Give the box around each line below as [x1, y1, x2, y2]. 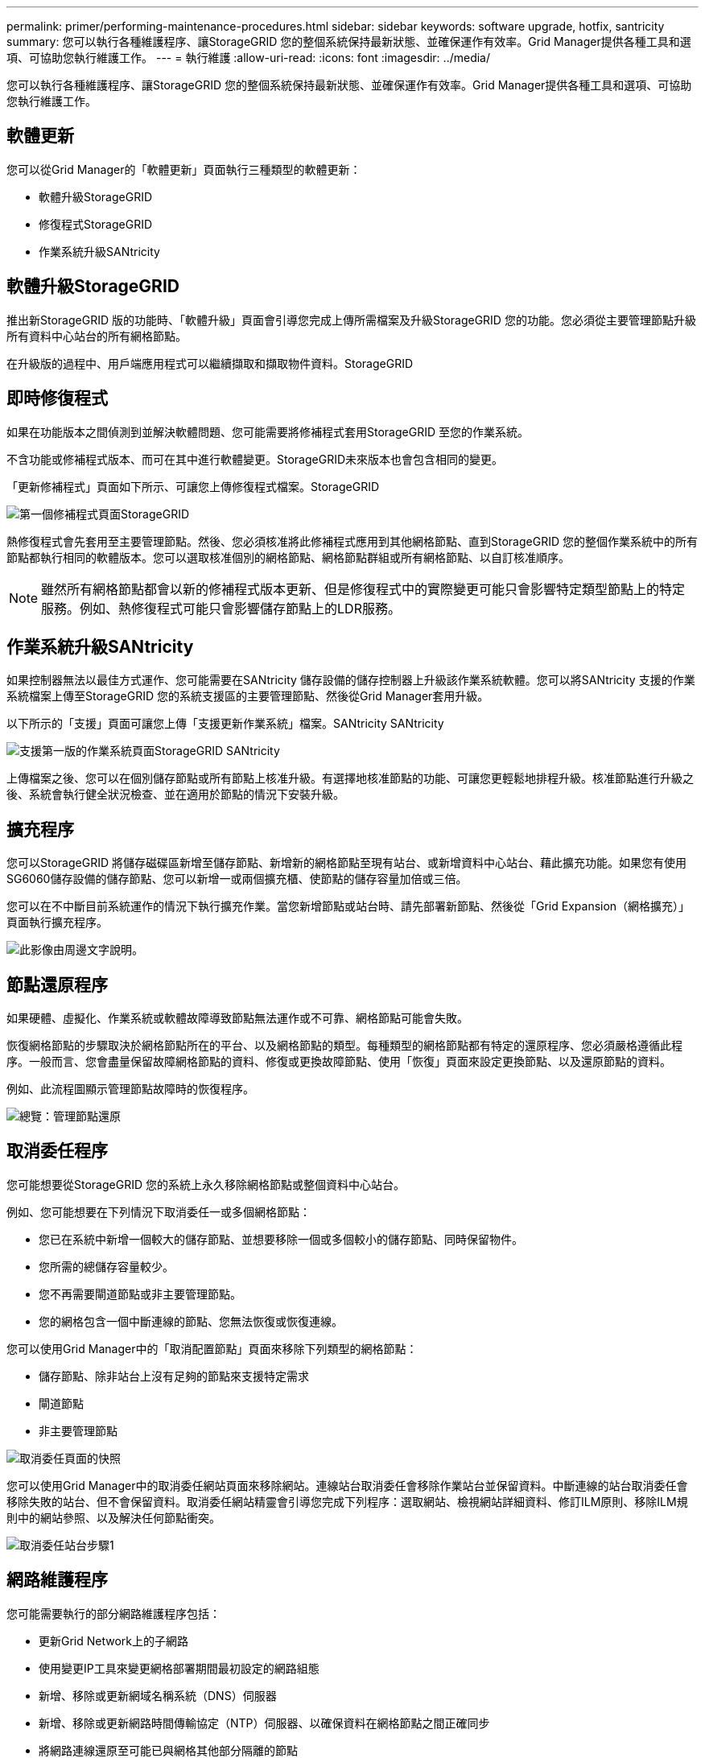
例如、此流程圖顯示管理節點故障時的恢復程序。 [6, 1082, 254, 1096]
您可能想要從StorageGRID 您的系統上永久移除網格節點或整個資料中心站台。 [6, 1177, 405, 1191]
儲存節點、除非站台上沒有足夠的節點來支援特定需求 [39, 1368, 309, 1383]
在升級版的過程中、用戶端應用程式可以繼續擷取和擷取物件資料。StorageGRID [6, 356, 414, 370]
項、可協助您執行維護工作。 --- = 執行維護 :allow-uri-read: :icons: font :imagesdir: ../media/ [6, 51, 491, 64]
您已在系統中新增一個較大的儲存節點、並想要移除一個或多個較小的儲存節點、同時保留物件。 [39, 1232, 523, 1246]
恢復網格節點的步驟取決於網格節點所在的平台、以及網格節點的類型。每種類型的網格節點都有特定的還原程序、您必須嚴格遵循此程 [6, 1038, 682, 1053]
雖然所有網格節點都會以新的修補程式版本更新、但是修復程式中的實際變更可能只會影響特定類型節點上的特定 [41, 580, 686, 597]
